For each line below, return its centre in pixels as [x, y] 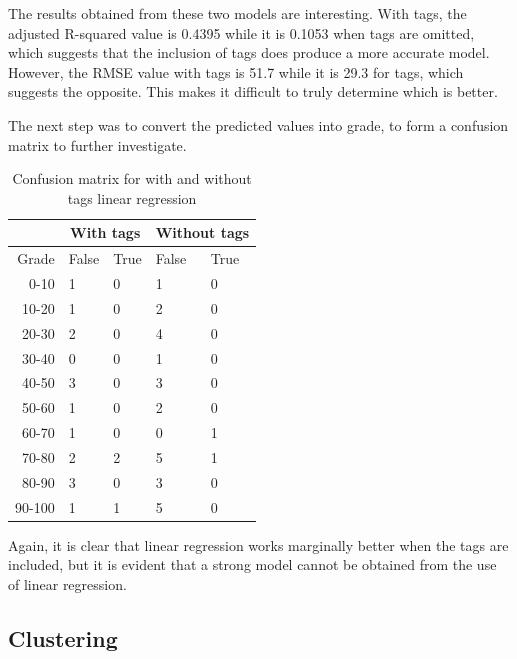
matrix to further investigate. [97, 144]
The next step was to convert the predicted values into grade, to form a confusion [258, 124]
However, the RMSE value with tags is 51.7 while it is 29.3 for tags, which [236, 71]
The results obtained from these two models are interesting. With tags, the [237, 13]
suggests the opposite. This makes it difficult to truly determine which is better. [253, 91]
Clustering [63, 637]
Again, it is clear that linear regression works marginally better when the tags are [258, 544]
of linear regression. [67, 583]
